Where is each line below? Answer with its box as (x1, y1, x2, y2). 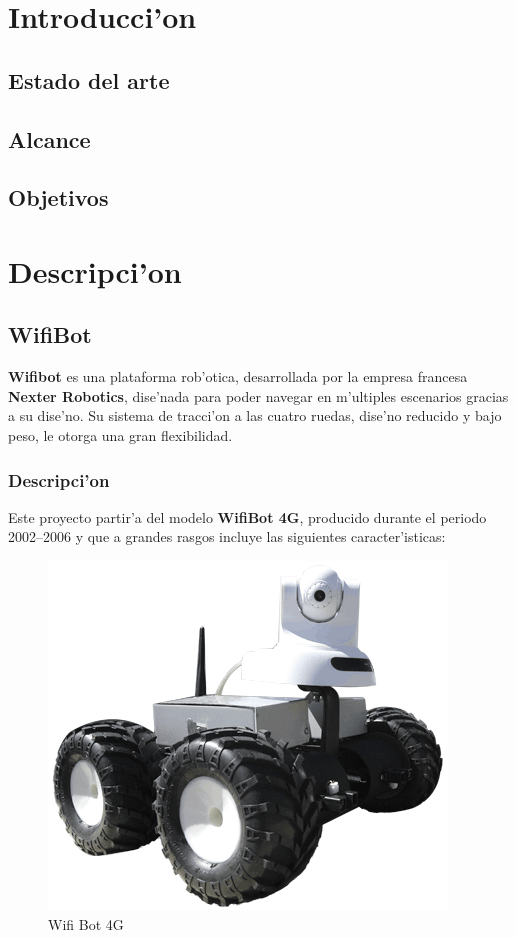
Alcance (8, 123, 91, 154)
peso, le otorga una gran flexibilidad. (8, 425, 233, 446)
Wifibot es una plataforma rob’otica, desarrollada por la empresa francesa (8, 366, 468, 387)
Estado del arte (8, 64, 170, 95)
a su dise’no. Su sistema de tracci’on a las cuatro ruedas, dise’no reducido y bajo (8, 405, 502, 426)
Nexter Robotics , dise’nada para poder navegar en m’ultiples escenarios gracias (8, 385, 509, 406)
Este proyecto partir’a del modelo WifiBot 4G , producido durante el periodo (8, 506, 487, 527)
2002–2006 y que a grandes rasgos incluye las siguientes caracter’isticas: (8, 526, 446, 547)
